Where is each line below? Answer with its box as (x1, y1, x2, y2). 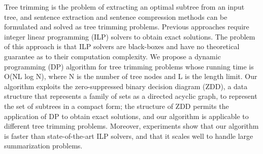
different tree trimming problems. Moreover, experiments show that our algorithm (4, 121, 259, 131)
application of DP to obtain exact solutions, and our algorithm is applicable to (4, 110, 249, 121)
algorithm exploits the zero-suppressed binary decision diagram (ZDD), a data (4, 81, 248, 91)
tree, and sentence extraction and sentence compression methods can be (4, 11, 227, 22)
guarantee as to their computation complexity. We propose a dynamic (4, 51, 221, 61)
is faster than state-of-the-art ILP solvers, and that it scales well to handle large (4, 130, 253, 141)
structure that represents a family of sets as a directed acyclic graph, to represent (4, 91, 257, 101)
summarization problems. (4, 140, 83, 151)
